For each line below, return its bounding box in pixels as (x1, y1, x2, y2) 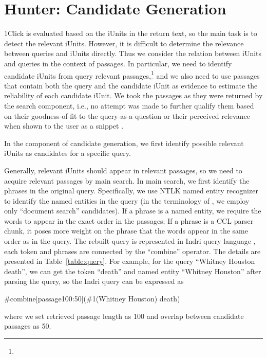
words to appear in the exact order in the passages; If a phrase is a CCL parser (4, 215, 254, 226)
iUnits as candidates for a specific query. (4, 148, 131, 158)
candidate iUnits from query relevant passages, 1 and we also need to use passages (4, 68, 260, 81)
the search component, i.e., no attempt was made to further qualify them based (4, 100, 254, 111)
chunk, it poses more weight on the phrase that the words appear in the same (4, 225, 248, 236)
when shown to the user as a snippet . (4, 120, 124, 131)
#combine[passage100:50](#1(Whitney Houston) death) (4, 293, 180, 304)
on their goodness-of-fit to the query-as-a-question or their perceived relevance (4, 110, 250, 121)
